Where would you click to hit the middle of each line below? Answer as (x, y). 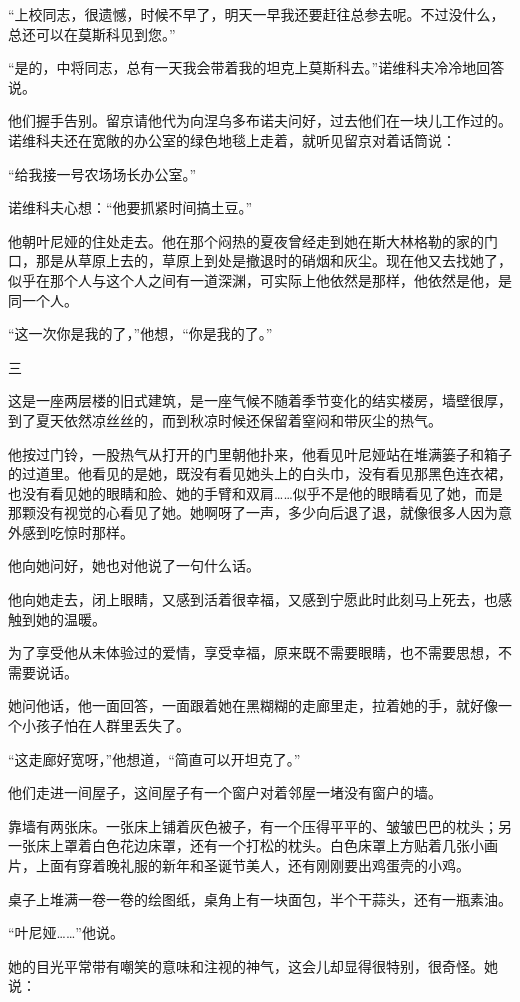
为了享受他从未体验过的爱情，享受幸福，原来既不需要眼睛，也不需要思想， (253, 652)
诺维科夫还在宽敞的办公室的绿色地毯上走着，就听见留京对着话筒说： (232, 139)
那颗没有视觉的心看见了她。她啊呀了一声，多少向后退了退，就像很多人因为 (253, 512)
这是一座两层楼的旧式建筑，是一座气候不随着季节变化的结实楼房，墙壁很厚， (260, 400)
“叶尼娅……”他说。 (66, 932)
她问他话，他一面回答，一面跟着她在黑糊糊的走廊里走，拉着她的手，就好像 (253, 705)
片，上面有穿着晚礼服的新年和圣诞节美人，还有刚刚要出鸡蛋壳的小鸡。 (239, 865)
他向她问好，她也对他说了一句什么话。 (134, 565)
